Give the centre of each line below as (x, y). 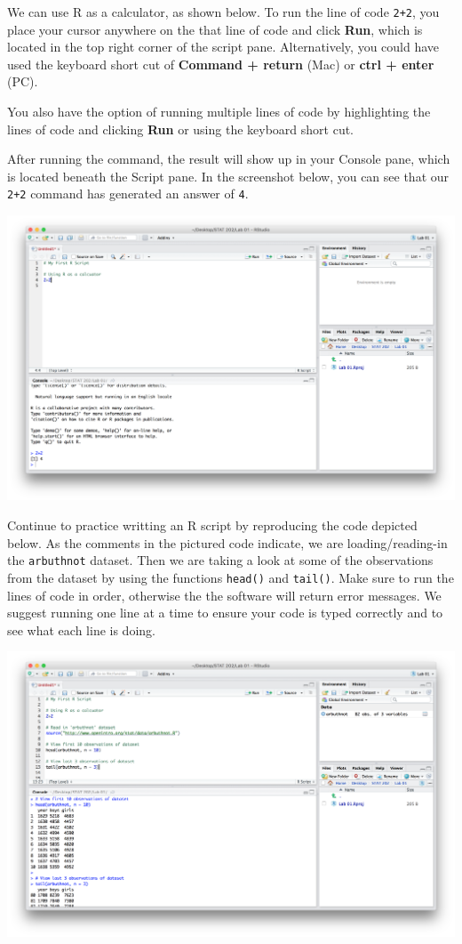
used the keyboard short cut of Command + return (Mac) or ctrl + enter (221, 64)
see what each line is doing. (81, 629)
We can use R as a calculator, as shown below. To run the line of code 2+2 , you (223, 12)
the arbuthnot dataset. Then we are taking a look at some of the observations (220, 560)
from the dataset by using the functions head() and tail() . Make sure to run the (231, 577)
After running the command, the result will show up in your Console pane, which (229, 159)
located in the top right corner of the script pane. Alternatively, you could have (223, 47)
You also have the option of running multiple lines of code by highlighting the (219, 112)
